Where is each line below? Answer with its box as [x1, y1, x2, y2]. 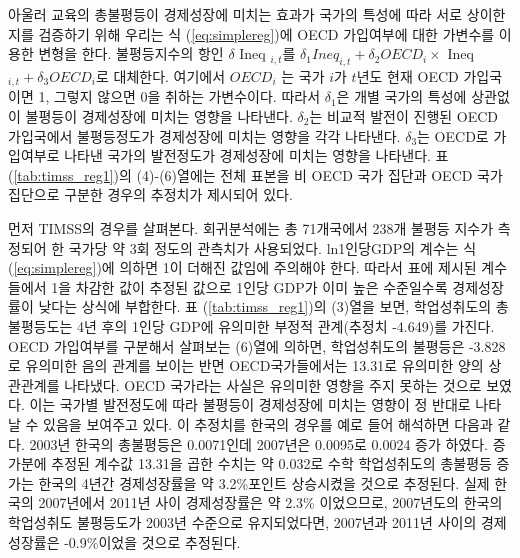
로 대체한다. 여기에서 [95, 65, 226, 86]
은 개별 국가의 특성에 [336, 86, 467, 107]
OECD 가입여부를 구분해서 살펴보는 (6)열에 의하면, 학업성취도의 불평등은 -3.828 [8, 335, 506, 356]
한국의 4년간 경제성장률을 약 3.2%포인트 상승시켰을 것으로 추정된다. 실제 [38, 472, 490, 493]
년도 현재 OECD [356, 65, 459, 86]
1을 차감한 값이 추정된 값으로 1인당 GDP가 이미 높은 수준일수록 [51, 276, 448, 297]
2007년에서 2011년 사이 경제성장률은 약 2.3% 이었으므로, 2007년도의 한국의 [38, 492, 503, 513]
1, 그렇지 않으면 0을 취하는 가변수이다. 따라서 [38, 86, 321, 107]
